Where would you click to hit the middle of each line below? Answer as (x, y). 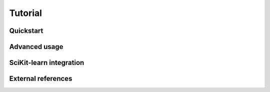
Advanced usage (36, 47)
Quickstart (26, 31)
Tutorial (26, 13)
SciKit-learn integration (47, 63)
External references (41, 79)
